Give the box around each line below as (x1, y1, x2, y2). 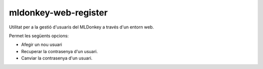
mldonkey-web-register (9, 7, 108, 18)
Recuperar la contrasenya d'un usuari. (21, 48, 98, 54)
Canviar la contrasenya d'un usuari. (21, 55, 93, 61)
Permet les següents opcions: (9, 33, 69, 39)
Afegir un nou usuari (21, 41, 62, 48)
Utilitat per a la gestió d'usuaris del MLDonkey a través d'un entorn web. (9, 24, 154, 30)
